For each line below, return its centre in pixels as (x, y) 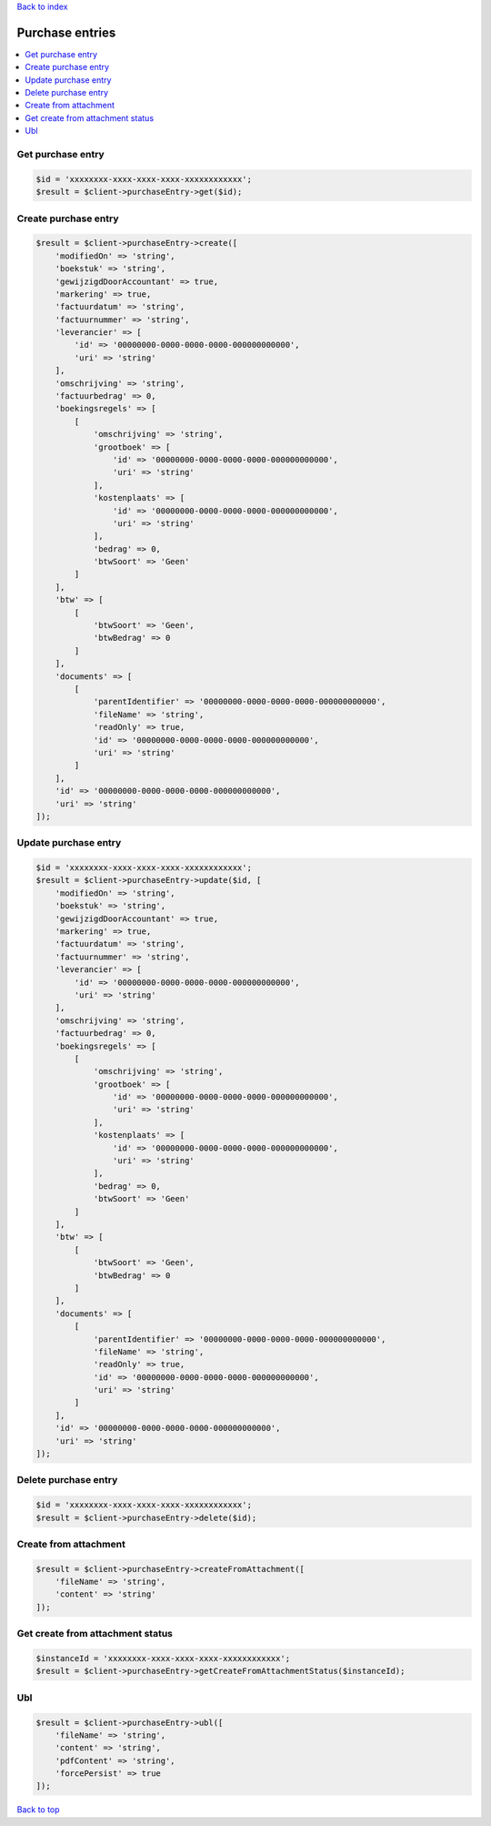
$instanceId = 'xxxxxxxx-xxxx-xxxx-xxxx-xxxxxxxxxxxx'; (163, 1658)
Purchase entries (66, 32)
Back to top (38, 1810)
